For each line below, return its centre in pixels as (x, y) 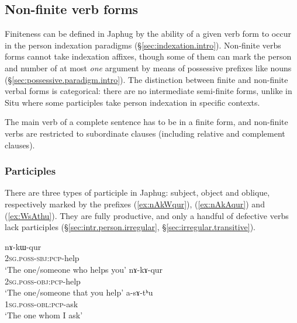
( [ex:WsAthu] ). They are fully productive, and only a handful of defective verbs (147, 215)
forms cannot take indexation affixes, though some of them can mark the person (148, 56)
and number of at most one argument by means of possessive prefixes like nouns (148, 67)
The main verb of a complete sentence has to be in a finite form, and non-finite (146, 122)
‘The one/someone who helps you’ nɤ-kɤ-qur (84, 269)
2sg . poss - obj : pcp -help (43, 281)
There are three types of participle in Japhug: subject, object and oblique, (137, 192)
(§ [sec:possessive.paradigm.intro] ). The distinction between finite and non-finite (146, 79)
